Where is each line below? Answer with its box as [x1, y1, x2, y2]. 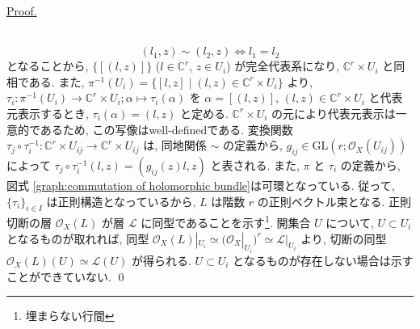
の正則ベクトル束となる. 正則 [257, 192, 411, 209]
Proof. [6, 2, 37, 19]
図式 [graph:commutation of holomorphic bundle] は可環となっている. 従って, [6, 176, 395, 193]
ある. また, [28, 73, 85, 90]
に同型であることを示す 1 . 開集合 [141, 212, 311, 230]
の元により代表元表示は [271, 104, 396, 121]
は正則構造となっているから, [46, 192, 196, 209]
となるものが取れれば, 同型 [6, 230, 149, 247]
